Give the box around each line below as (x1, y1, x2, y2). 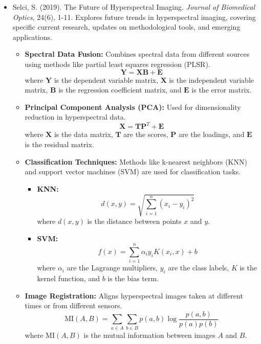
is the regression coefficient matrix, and (58, 84, 182, 95)
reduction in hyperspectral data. (25, 111, 126, 122)
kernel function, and (37, 273, 100, 284)
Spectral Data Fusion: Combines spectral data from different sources (25, 49, 250, 59)
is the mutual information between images (83, 329, 215, 340)
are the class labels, (168, 262, 229, 273)
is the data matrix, (54, 129, 113, 140)
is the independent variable (169, 74, 254, 85)
